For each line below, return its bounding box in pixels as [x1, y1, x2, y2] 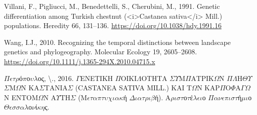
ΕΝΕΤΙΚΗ [80, 73, 113, 83]
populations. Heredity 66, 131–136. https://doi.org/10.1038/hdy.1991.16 [4, 20, 222, 31]
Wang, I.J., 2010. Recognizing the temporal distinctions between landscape [4, 37, 231, 47]
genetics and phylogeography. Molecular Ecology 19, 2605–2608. [4, 46, 197, 57]
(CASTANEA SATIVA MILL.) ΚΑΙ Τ [75, 82, 192, 93]
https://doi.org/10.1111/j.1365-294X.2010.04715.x [4, 56, 155, 66]
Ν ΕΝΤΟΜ [4, 92, 39, 102]
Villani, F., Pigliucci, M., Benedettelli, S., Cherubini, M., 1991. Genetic [4, 1, 220, 11]
